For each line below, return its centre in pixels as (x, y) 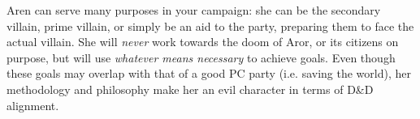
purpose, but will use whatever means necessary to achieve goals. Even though (201, 57)
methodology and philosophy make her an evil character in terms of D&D (190, 89)
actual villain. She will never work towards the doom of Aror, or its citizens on (203, 42)
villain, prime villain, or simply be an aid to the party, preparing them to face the (210, 25)
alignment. (33, 105)
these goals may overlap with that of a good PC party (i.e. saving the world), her (209, 73)
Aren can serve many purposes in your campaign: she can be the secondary (194, 10)
